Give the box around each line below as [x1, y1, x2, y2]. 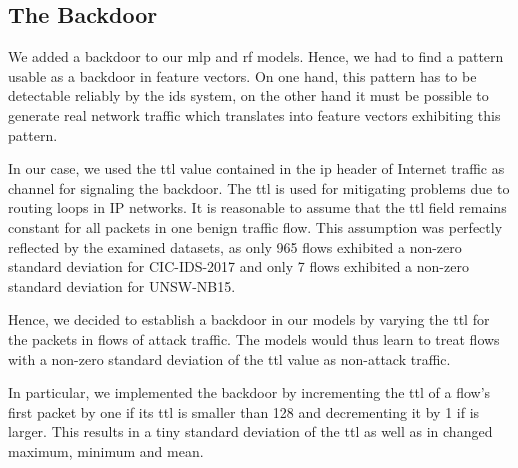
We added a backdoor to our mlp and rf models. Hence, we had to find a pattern [8, 46, 504, 67]
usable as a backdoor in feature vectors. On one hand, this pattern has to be [8, 65, 477, 86]
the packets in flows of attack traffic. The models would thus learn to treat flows [8, 328, 500, 349]
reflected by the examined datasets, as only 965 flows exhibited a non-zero [8, 236, 462, 257]
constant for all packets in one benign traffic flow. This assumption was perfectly [8, 216, 503, 237]
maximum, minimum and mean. [8, 440, 204, 461]
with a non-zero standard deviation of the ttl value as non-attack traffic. [8, 348, 451, 369]
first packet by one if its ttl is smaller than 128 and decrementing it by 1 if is [8, 401, 480, 422]
